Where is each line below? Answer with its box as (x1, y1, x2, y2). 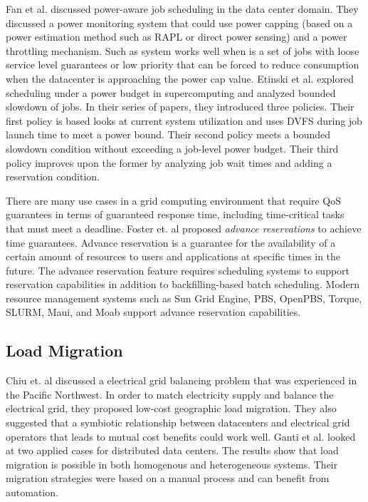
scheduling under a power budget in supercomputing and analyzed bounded (6, 85, 336, 100)
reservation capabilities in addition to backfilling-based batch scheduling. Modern (6, 277, 360, 292)
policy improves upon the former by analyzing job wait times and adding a (6, 155, 332, 170)
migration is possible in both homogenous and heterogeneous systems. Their (6, 456, 338, 471)
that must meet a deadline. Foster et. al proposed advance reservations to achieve (6, 220, 362, 235)
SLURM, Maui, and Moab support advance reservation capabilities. (6, 304, 301, 319)
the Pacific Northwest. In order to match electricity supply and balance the (6, 386, 334, 401)
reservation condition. (6, 169, 100, 184)
